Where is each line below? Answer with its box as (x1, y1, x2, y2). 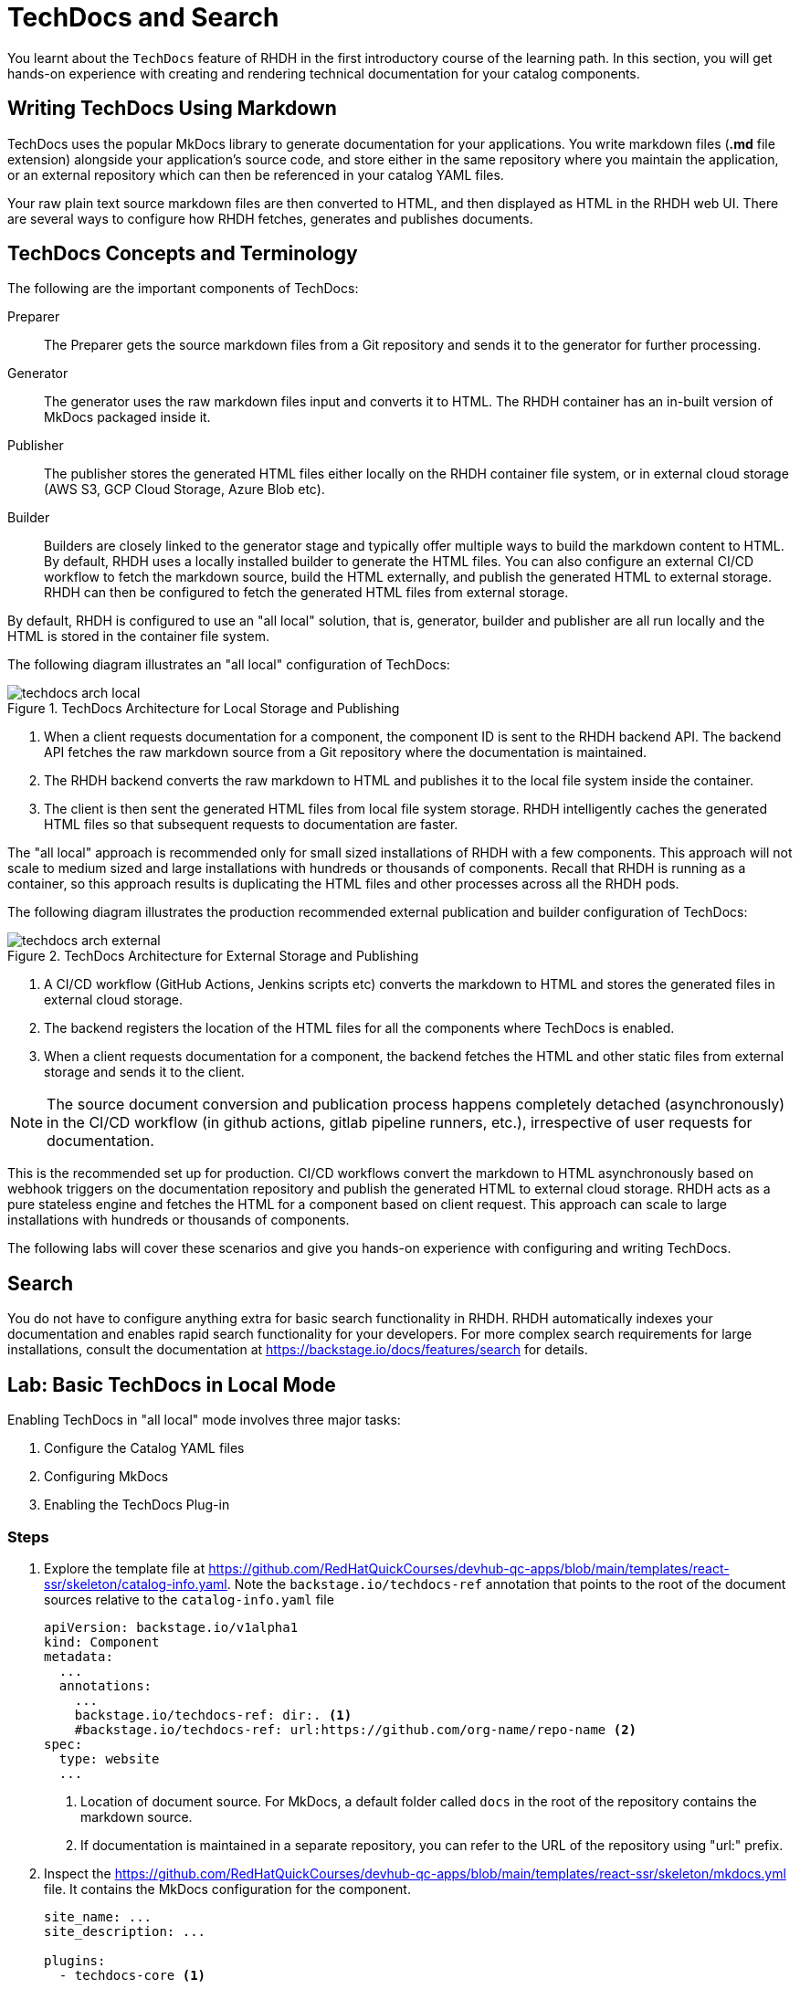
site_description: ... (44, 1923, 206, 1939)
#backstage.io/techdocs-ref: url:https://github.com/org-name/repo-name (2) (74, 1721, 637, 1737)
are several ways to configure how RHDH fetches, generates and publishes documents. (7, 210, 533, 226)
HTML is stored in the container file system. (7, 628, 269, 645)
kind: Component (44, 1634, 160, 1649)
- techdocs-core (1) (58, 1967, 206, 1983)
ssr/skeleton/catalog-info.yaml (44, 1575, 227, 1592)
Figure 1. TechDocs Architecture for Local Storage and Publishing (7, 700, 400, 717)
